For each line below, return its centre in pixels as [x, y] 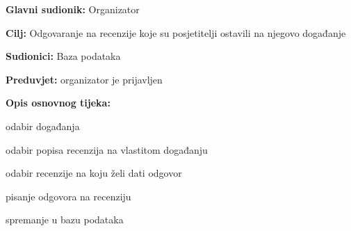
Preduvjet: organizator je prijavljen [84, 79]
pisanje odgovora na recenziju [68, 196]
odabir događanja [43, 126]
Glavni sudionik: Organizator [73, 9]
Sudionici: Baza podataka [63, 56]
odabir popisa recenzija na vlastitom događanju [107, 149]
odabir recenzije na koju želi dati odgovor [94, 173]
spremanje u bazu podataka [65, 220]
